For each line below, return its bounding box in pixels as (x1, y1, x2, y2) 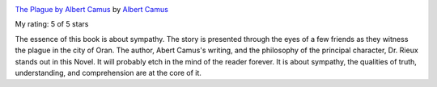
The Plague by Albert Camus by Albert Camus (15, 5, 169, 14)
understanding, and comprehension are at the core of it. (15, 68, 202, 77)
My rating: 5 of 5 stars (15, 19, 89, 29)
